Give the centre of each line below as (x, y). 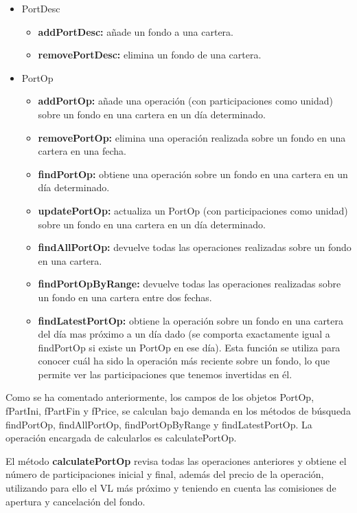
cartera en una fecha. (82, 151)
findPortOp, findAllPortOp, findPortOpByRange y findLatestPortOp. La (159, 424)
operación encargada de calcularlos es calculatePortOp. (121, 438)
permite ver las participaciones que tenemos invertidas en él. (165, 374)
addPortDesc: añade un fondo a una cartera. (136, 31)
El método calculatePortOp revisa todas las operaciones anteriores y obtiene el (176, 460)
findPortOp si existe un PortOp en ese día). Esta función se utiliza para (189, 347)
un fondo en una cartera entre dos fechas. (125, 297)
